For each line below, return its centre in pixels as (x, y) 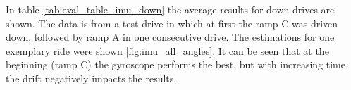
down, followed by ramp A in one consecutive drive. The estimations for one (170, 37)
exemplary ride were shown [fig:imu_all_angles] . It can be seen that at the (167, 50)
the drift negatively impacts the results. (91, 78)
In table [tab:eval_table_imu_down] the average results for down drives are (170, 9)
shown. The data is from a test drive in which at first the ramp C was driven (172, 23)
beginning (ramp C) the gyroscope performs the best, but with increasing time (175, 64)
